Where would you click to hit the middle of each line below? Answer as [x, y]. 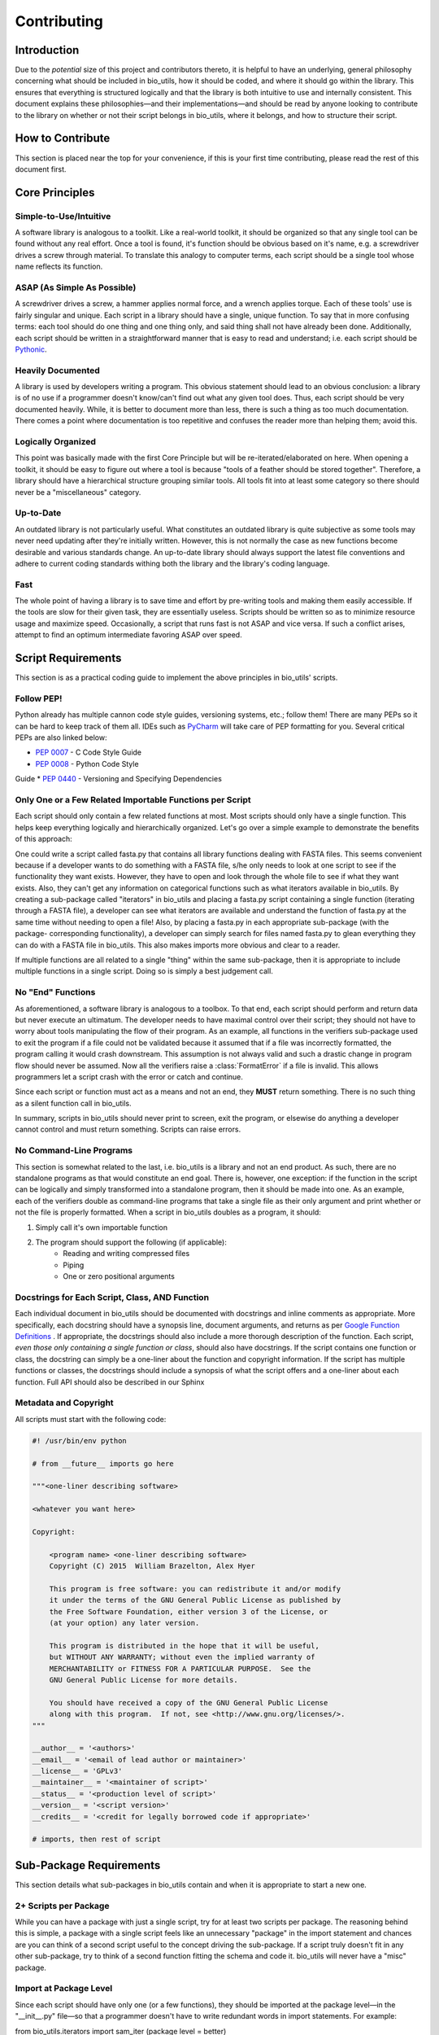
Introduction [47, 50]
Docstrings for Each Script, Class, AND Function [112, 1297]
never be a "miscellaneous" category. [78, 492]
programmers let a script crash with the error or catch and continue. [129, 1077]
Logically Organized [56, 442]
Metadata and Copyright [64, 1403]
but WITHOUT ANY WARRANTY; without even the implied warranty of [182, 1657]
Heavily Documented [58, 370]
